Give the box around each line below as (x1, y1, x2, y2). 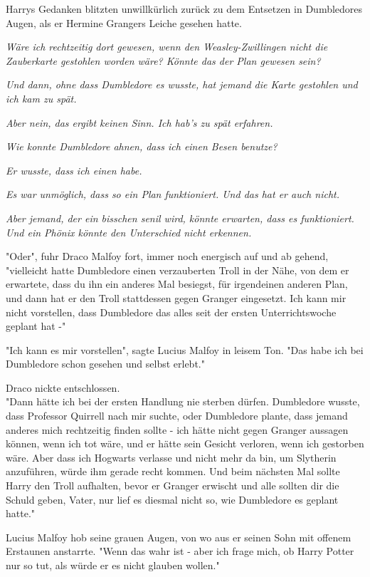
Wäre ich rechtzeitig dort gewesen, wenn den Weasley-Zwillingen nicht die (6, 39, 328, 54)
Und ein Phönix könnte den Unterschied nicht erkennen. (6, 224, 252, 239)
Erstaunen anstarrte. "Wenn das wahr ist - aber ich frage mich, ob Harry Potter (6, 544, 354, 558)
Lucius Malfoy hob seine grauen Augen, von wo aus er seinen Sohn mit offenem (6, 529, 351, 544)
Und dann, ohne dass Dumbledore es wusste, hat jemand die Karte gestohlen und (6, 77, 358, 92)
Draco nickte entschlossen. (6, 380, 120, 395)
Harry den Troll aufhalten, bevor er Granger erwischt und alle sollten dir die (6, 478, 339, 493)
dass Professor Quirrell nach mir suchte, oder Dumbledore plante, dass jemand (6, 408, 348, 423)
